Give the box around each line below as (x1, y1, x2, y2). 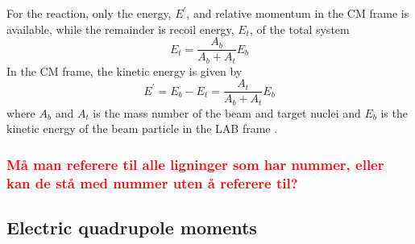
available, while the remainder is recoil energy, (6, 20, 234, 37)
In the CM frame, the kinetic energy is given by (6, 62, 243, 79)
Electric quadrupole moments (6, 215, 257, 240)
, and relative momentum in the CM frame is (186, 5, 409, 21)
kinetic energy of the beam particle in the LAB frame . (6, 120, 278, 137)
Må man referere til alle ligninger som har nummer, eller (6, 154, 384, 174)
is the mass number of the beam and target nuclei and (93, 104, 361, 121)
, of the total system (249, 20, 350, 37)
